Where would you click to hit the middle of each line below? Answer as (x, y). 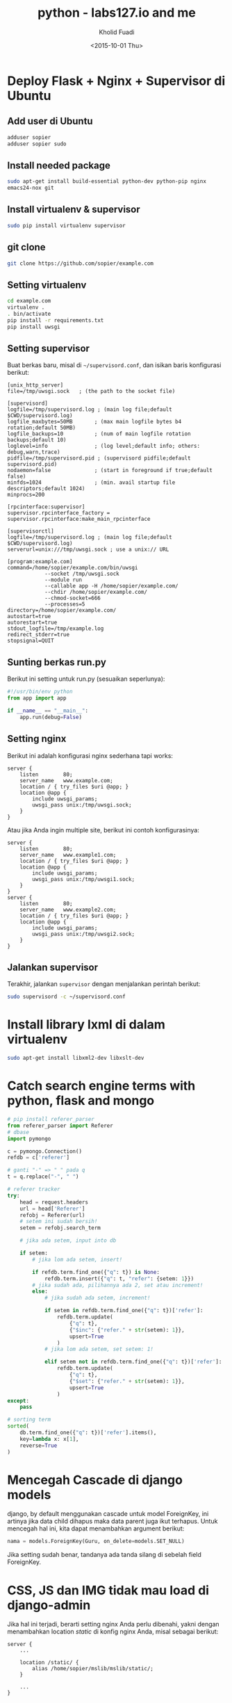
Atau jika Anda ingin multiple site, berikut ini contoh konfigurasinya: (103, 830)
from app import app (37, 698)
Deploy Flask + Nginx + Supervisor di (116, 81)
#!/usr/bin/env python (40, 692)
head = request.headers (54, 1202)
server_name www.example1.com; (68, 855)
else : (40, 1291)
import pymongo (29, 1138)
